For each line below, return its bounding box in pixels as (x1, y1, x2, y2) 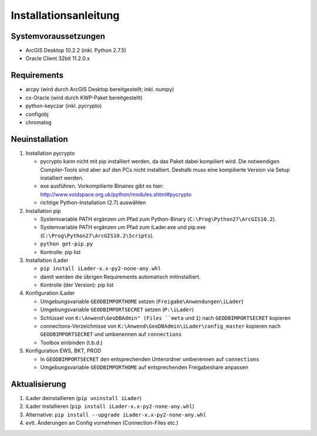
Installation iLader (25, 257, 69, 264)
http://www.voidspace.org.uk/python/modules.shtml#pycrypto (40, 191, 192, 198)
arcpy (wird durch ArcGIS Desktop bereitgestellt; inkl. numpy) (25, 86, 174, 93)
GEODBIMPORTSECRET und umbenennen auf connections (40, 331, 182, 338)
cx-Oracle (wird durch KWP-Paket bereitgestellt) (25, 94, 143, 101)
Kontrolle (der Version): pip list (40, 281, 114, 288)
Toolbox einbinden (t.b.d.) (40, 339, 103, 346)
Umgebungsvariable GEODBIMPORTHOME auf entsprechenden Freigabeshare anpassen (40, 364, 249, 371)
